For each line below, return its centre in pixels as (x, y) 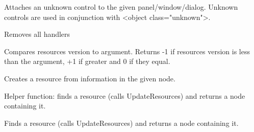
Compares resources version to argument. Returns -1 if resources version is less (127, 51)
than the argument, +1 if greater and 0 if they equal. (87, 61)
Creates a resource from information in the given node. (90, 78)
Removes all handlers (37, 34)
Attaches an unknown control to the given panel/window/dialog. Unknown (121, 7)
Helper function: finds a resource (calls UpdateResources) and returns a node (125, 95)
